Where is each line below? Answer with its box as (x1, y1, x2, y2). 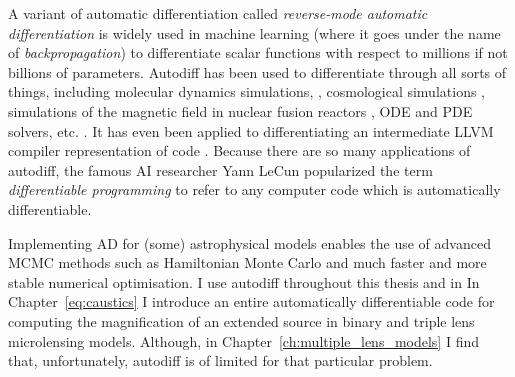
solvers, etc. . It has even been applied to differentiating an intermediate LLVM (8, 120, 494, 141)
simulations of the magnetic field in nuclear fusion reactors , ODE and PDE (8, 100, 473, 121)
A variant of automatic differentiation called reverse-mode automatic (8, 3, 428, 23)
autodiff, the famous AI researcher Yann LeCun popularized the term (8, 159, 433, 180)
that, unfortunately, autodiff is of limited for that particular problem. (8, 350, 433, 371)
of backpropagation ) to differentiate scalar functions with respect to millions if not (8, 42, 508, 63)
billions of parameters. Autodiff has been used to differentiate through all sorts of (8, 61, 507, 82)
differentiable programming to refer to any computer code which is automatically (8, 179, 501, 200)
